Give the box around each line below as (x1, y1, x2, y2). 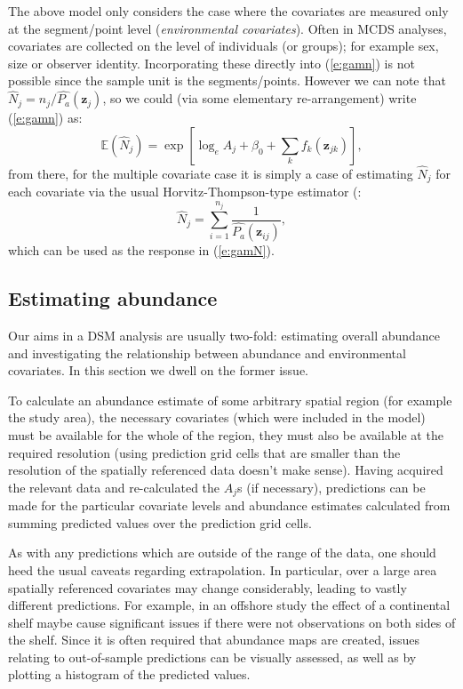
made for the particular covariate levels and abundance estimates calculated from (8, 496, 451, 515)
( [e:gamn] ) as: (8, 108, 83, 127)
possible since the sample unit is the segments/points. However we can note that (8, 71, 446, 90)
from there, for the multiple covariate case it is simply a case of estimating (8, 164, 413, 182)
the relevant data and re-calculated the (8, 477, 220, 496)
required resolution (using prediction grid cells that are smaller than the (8, 443, 401, 461)
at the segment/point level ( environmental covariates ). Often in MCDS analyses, (8, 19, 447, 37)
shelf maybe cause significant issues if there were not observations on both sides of (8, 613, 456, 631)
